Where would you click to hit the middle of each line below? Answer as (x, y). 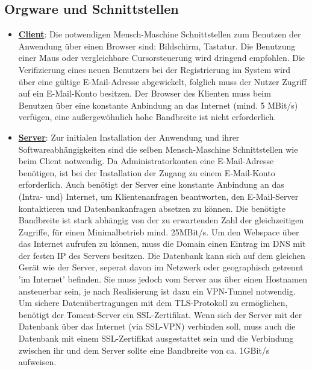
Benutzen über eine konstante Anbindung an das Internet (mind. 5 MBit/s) (158, 105)
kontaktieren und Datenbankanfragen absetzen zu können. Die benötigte (152, 208)
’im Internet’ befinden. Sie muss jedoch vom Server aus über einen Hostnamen (163, 279)
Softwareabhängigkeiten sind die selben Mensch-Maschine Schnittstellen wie (158, 149)
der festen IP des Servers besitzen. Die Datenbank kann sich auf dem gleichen (162, 255)
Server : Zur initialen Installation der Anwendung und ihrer (129, 137)
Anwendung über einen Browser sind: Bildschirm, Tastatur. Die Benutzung (157, 46)
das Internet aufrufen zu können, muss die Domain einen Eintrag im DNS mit (162, 244)
